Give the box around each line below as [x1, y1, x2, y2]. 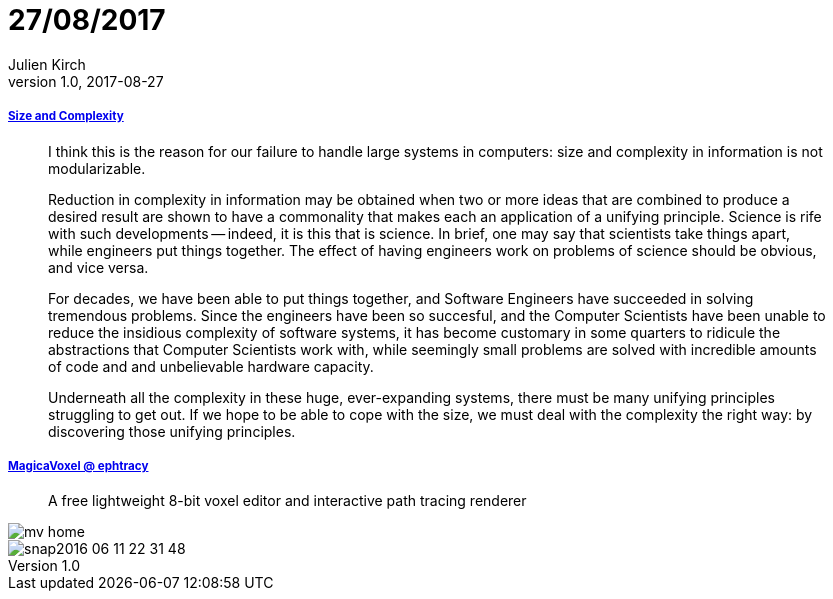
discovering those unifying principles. [48, 422, 296, 440]
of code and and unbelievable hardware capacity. [48, 357, 374, 375]
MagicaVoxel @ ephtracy [8, 458, 149, 473]
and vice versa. [48, 258, 149, 276]
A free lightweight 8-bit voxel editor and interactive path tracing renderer [48, 492, 527, 510]
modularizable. [48, 159, 146, 177]
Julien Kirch [8, 55, 86, 73]
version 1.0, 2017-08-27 [8, 72, 164, 90]
